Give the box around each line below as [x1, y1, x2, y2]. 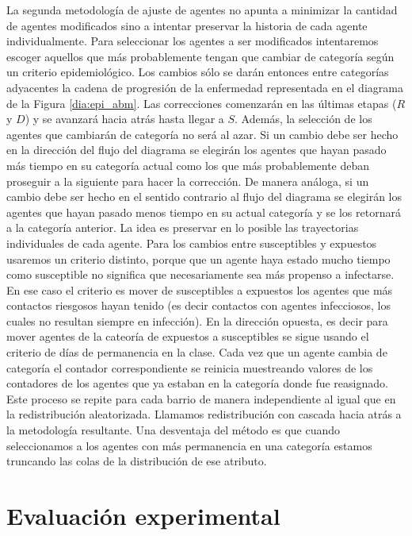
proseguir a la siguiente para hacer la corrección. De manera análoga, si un [6, 172, 369, 189]
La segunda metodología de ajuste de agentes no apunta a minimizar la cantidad [6, 2, 398, 17]
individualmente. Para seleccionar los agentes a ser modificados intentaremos [6, 33, 379, 49]
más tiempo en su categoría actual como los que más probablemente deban [6, 156, 370, 173]
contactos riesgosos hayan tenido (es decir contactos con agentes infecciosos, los [6, 297, 391, 314]
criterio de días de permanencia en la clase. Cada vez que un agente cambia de [6, 344, 387, 361]
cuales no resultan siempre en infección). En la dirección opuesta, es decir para [6, 312, 388, 329]
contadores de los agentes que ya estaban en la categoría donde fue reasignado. [6, 375, 388, 391]
